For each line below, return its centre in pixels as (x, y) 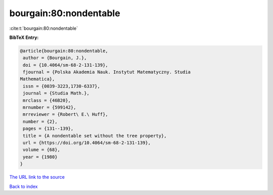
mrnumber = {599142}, (50, 108)
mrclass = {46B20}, (47, 100)
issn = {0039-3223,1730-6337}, (62, 86)
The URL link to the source (37, 177)
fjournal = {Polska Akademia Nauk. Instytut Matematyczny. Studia (107, 72)
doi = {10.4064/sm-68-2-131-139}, (65, 65)
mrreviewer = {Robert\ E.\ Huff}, (65, 114)
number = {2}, (40, 121)
